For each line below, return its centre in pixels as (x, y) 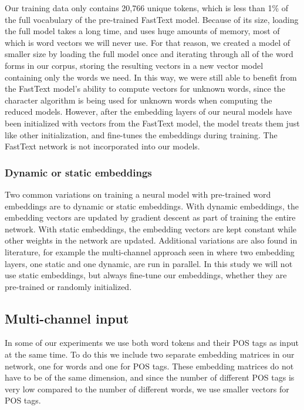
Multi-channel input (67, 318)
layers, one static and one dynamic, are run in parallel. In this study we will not (149, 263)
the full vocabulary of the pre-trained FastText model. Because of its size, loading (152, 19)
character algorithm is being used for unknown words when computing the (139, 100)
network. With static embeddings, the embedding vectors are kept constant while (151, 229)
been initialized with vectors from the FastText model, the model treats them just (152, 123)
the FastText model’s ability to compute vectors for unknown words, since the (145, 89)
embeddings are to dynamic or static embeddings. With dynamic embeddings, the (152, 206)
